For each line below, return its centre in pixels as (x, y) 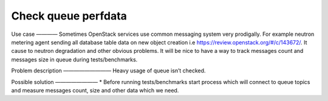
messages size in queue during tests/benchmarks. (74, 59)
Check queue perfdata (69, 16)
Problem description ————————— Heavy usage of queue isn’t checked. (108, 71)
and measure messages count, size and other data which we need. (95, 90)
